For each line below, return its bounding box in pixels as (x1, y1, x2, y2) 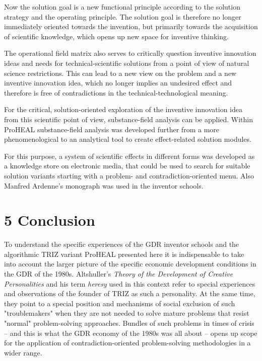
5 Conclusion (4, 210, 95, 230)
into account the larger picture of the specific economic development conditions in (4, 258, 256, 269)
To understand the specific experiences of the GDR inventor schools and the (4, 239, 239, 249)
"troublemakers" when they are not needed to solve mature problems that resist (4, 308, 249, 318)
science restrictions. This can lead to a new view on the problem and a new (4, 67, 237, 78)
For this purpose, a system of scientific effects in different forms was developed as (4, 150, 255, 161)
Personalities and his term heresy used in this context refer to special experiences (4, 278, 255, 289)
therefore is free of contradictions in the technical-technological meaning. (4, 87, 228, 98)
